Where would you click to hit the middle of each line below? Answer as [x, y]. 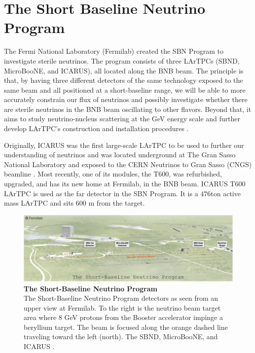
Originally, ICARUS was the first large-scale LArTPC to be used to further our [124, 145]
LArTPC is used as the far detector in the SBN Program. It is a [101, 193]
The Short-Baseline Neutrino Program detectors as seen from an [121, 298]
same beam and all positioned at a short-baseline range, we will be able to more [125, 89]
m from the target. [117, 203]
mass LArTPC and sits [39, 203]
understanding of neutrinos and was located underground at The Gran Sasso [120, 155]
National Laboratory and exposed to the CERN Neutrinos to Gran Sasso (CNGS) [128, 164]
